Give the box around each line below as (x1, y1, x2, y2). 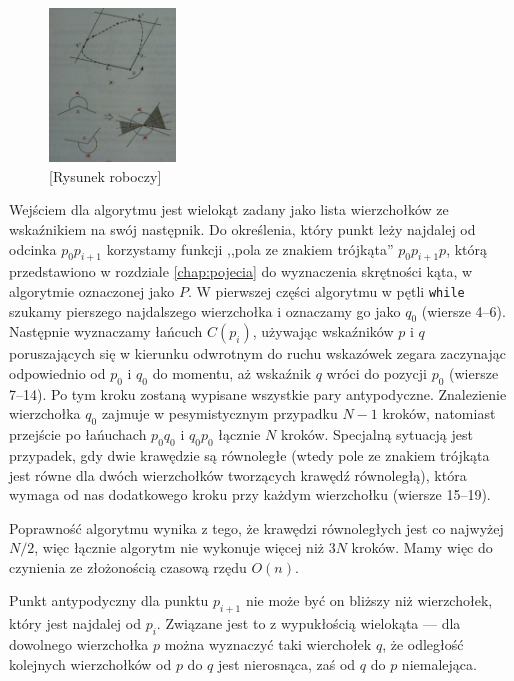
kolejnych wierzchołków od (9, 653, 172, 674)
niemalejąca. (401, 653, 477, 674)
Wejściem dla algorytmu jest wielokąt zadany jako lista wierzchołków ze (9, 199, 449, 220)
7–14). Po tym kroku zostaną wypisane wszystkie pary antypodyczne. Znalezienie (9, 383, 507, 404)
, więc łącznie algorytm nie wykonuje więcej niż (34, 537, 325, 558)
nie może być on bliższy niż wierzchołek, (245, 590, 493, 611)
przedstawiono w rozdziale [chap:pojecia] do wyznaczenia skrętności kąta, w (9, 261, 473, 282)
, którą (446, 238, 488, 259)
